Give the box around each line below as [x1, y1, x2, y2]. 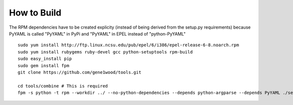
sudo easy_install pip [18, 56, 72, 62]
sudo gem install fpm [18, 63, 69, 68]
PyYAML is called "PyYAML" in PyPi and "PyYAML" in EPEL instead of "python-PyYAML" [9, 31, 186, 36]
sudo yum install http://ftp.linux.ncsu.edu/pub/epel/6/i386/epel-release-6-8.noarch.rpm [18, 42, 239, 48]
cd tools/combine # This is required [18, 83, 108, 88]
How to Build [9, 7, 62, 18]
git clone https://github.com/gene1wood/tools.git [18, 70, 142, 75]
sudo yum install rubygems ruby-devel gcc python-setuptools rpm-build [18, 49, 193, 54]
